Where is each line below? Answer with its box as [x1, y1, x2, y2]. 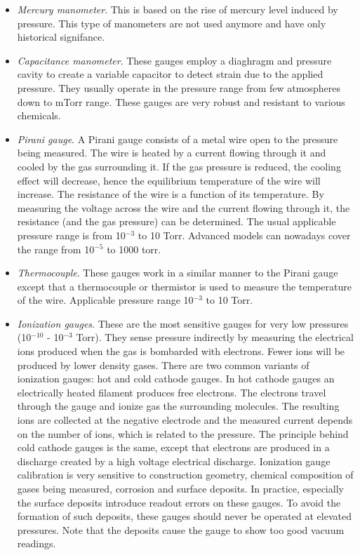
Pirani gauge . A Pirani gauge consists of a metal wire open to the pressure [17, 131, 338, 146]
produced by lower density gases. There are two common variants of [17, 357, 309, 372]
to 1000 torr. [107, 241, 161, 256]
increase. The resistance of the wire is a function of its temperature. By [17, 187, 324, 201]
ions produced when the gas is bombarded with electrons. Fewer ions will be [17, 344, 345, 359]
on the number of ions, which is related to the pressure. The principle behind [17, 426, 349, 441]
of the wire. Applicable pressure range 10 [17, 293, 194, 307]
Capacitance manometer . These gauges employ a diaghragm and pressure [17, 53, 332, 67]
